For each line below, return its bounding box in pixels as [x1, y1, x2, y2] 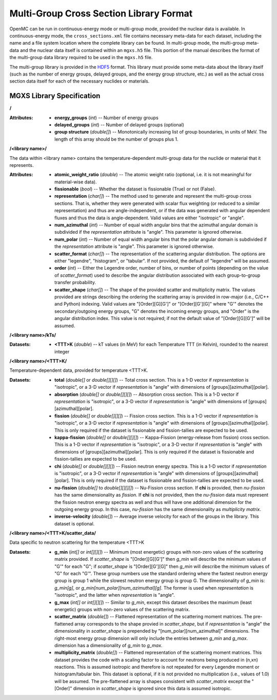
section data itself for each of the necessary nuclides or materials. [9, 78, 150, 84]
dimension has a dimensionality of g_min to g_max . [54, 642, 163, 648]
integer [54, 348, 70, 354]
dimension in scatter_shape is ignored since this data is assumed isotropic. [73, 686, 232, 692]
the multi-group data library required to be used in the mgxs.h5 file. [9, 54, 153, 61]
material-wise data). [54, 179, 97, 185]
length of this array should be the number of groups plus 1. [54, 136, 179, 142]
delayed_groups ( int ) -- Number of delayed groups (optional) [54, 121, 185, 128]
